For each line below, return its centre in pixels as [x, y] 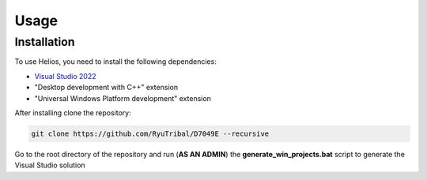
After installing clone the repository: [73, 112]
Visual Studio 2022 [65, 76]
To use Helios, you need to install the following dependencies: [115, 62]
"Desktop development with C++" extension [106, 88]
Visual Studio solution [50, 165]
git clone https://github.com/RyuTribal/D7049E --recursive [150, 133]
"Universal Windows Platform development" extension [123, 98]
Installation [45, 42]
